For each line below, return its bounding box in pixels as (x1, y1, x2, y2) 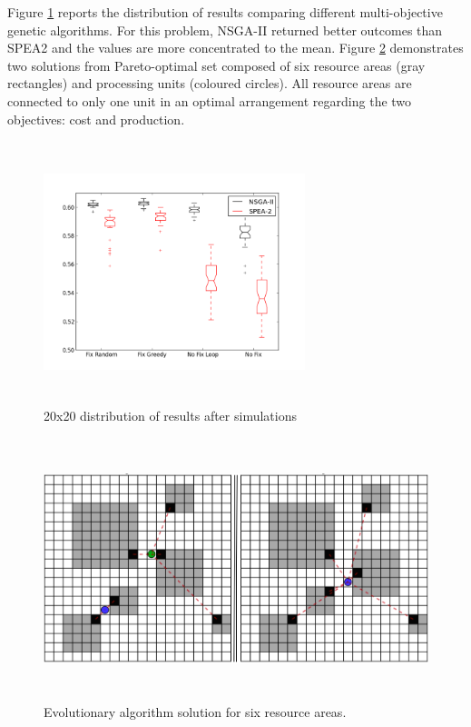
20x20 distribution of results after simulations (44, 405, 297, 424)
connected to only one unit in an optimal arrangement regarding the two (7, 91, 412, 110)
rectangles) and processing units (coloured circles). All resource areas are (7, 74, 412, 93)
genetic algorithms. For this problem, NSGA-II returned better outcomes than (7, 20, 443, 39)
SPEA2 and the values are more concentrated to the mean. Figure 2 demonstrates (7, 38, 464, 57)
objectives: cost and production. (7, 109, 185, 128)
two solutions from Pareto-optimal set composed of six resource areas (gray (7, 55, 426, 75)
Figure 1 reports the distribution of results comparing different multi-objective (7, 3, 443, 21)
